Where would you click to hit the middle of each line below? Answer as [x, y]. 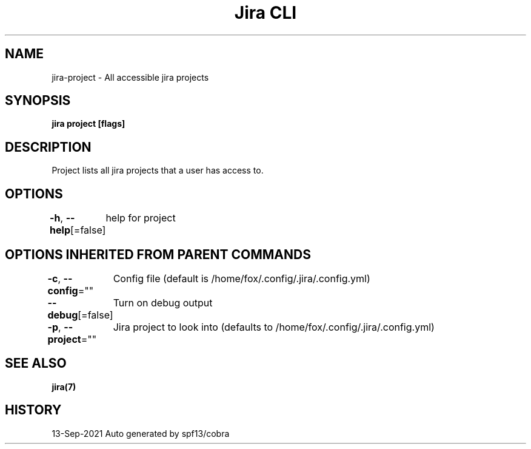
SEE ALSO [36, 363]
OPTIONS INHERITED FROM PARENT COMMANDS [158, 254]
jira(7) [64, 387]
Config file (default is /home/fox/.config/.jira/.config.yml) [242, 278]
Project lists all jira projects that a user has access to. [158, 170]
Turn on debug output [163, 302]
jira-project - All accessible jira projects [130, 77]
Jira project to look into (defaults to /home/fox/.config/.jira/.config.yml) [274, 327]
